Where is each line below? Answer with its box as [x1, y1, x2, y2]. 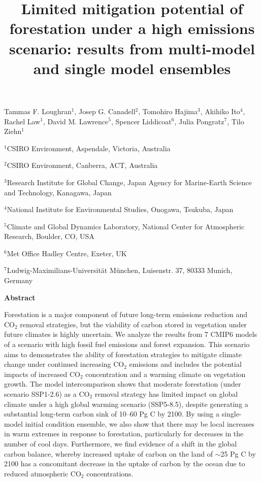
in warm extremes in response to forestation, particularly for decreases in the [4, 428, 244, 439]
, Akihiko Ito [200, 106, 240, 116]
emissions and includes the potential [129, 359, 242, 369]
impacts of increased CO [4, 368, 80, 379]
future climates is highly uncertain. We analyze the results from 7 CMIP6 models [4, 329, 257, 339]
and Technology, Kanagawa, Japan [4, 187, 112, 197]
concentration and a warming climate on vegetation [85, 368, 246, 379]
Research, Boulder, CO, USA [4, 231, 94, 242]
